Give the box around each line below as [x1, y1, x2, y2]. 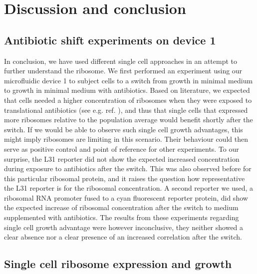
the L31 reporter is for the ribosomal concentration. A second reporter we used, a [4, 183, 253, 193]
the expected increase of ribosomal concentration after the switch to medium [4, 202, 239, 213]
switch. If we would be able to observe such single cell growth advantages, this [4, 124, 243, 134]
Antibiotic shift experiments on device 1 [4, 32, 216, 47]
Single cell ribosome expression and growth [4, 256, 232, 272]
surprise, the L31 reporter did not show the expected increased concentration [4, 153, 240, 164]
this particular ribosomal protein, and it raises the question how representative [4, 173, 245, 183]
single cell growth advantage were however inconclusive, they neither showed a [4, 222, 244, 232]
